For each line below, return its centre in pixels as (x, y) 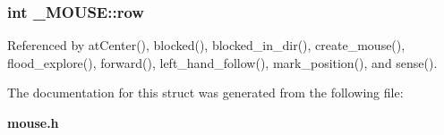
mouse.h (33, 122)
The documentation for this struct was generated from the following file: (205, 93)
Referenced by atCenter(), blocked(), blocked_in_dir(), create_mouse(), (206, 45)
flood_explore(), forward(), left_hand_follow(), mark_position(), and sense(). (222, 62)
